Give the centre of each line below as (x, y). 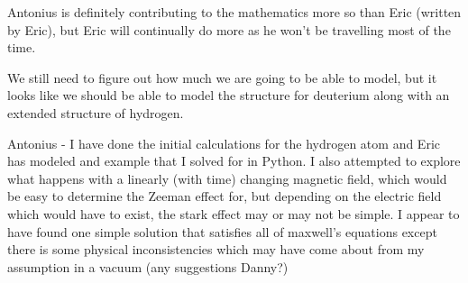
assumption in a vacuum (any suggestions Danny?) (148, 266)
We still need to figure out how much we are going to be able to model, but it (222, 77)
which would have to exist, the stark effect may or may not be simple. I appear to (234, 213)
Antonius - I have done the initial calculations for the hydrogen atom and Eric (224, 143)
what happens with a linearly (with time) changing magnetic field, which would (227, 178)
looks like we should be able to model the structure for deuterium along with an (229, 95)
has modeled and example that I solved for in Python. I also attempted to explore (234, 161)
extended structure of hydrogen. (96, 112)
